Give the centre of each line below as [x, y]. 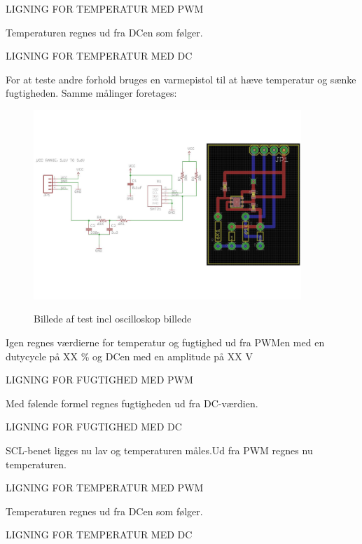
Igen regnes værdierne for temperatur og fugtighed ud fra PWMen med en [165, 342]
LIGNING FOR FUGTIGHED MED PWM [99, 380]
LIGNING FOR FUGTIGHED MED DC [94, 427]
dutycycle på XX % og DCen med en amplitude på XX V [129, 356]
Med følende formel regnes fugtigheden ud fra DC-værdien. [132, 403]
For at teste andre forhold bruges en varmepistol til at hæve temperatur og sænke [181, 79]
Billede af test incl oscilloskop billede [113, 319]
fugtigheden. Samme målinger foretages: [91, 93]
